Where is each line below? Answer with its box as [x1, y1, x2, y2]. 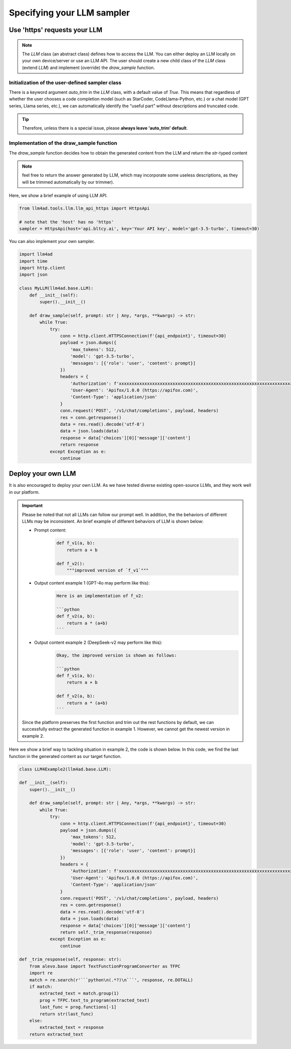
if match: [29, 984, 53, 990]
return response [60, 442, 99, 447]
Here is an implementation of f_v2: [56, 593, 144, 599]
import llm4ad [19, 252, 53, 257]
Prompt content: [34, 527, 66, 533]
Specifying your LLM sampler [9, 7, 130, 18]
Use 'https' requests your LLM [9, 26, 103, 34]
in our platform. [9, 489, 40, 495]
